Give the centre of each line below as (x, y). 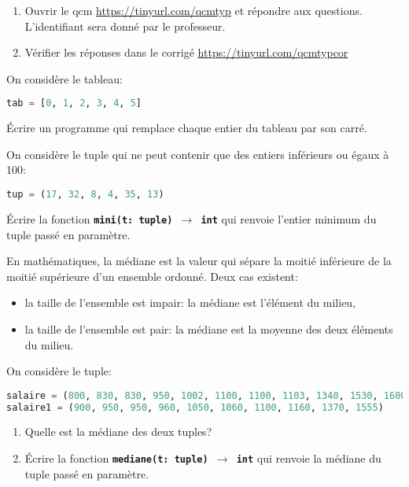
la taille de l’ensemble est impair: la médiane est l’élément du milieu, (190, 303)
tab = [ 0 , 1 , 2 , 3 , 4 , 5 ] (74, 103)
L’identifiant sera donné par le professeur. (125, 26)
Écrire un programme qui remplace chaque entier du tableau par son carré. (187, 128)
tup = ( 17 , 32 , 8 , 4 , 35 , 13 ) (85, 195)
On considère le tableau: (64, 78)
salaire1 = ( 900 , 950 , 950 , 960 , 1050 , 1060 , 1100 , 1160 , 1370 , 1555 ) (195, 407)
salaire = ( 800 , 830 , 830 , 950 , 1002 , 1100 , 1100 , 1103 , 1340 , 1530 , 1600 (206, 395)
